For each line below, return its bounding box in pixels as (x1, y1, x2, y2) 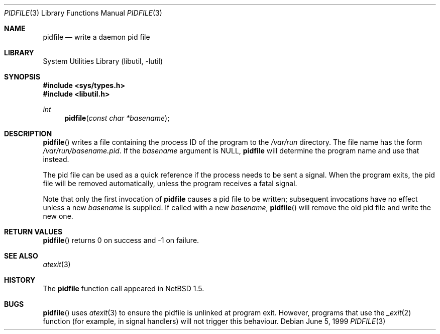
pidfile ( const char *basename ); (64, 114, 170, 122)
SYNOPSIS (4, 72, 41, 81)
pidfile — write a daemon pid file (43, 33, 150, 41)
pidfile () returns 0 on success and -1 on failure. (43, 236, 199, 244)
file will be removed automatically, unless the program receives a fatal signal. (43, 179, 297, 188)
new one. (43, 212, 73, 220)
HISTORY (4, 276, 36, 284)
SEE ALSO (4, 252, 38, 260)
